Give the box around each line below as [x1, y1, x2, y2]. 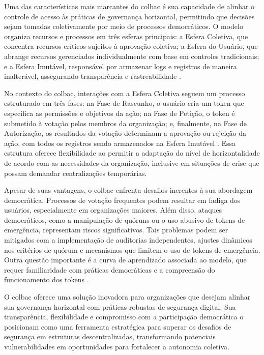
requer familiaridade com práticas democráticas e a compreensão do [4, 264, 215, 275]
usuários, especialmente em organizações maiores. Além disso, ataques [4, 204, 222, 215]
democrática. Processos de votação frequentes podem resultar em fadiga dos [4, 194, 241, 205]
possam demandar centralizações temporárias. [4, 167, 147, 178]
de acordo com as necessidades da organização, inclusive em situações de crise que [4, 157, 259, 168]
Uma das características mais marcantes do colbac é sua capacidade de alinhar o [4, 1, 255, 11]
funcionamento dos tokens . [4, 274, 89, 285]
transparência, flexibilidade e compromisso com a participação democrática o [4, 311, 244, 322]
